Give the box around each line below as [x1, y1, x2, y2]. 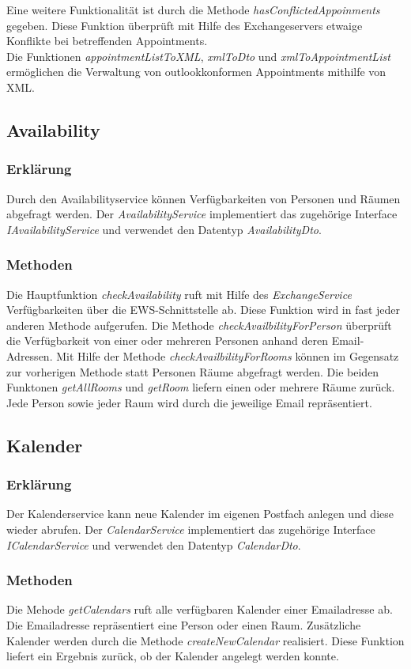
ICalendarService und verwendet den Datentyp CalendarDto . [6, 536, 301, 553]
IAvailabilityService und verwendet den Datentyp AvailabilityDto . [6, 221, 322, 237]
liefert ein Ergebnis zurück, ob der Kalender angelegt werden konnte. [6, 648, 339, 664]
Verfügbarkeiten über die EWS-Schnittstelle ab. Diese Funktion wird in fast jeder [6, 301, 401, 318]
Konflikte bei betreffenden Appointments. [6, 32, 208, 49]
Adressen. [6, 347, 53, 364]
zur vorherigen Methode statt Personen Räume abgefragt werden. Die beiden [6, 363, 379, 380]
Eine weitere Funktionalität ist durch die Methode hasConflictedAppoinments [6, 2, 380, 17]
